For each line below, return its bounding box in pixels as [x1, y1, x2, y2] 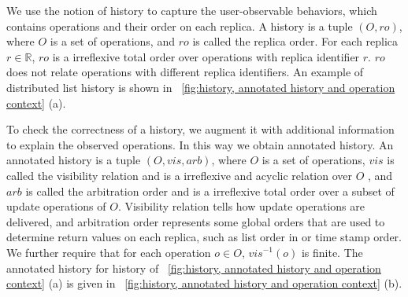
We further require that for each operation [6, 244, 211, 260]
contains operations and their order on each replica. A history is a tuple [6, 17, 353, 34]
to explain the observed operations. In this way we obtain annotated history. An [6, 136, 394, 152]
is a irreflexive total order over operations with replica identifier [52, 48, 360, 64]
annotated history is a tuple [6, 152, 141, 168]
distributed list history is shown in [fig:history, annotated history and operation [6, 79, 395, 95]
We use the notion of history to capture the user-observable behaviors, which [6, 2, 377, 18]
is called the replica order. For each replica [192, 33, 399, 49]
